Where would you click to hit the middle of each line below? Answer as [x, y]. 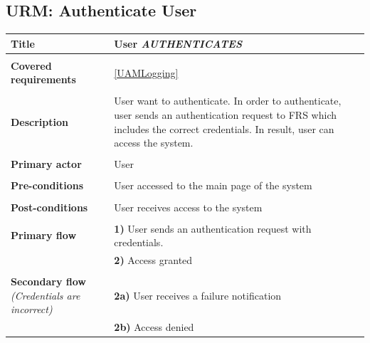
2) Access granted [153, 260]
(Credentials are [46, 295]
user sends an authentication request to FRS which [225, 115]
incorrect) [32, 309]
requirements [43, 79]
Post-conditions [49, 207]
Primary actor [46, 164]
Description [40, 121]
